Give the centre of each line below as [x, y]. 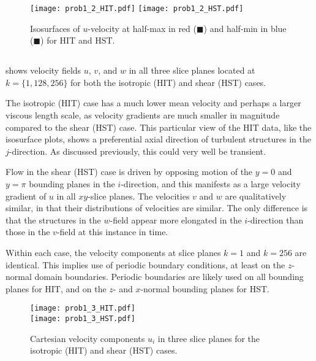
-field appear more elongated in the [176, 219]
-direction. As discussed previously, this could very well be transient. [137, 151]
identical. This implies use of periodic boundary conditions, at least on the [145, 264]
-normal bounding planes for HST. [205, 288]
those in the [28, 232]
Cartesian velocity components [88, 338]
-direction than [276, 219]
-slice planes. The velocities [139, 196]
